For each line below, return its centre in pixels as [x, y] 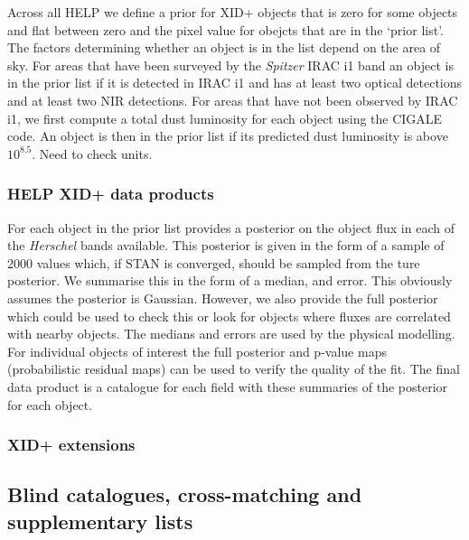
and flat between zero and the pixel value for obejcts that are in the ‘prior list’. [225, 29]
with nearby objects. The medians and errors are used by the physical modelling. [231, 334]
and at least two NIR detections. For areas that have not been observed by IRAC [233, 100]
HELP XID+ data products [111, 194]
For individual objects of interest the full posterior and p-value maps [197, 351]
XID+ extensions [71, 445]
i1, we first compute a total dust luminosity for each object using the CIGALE [225, 118]
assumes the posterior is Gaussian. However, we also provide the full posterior [223, 298]
